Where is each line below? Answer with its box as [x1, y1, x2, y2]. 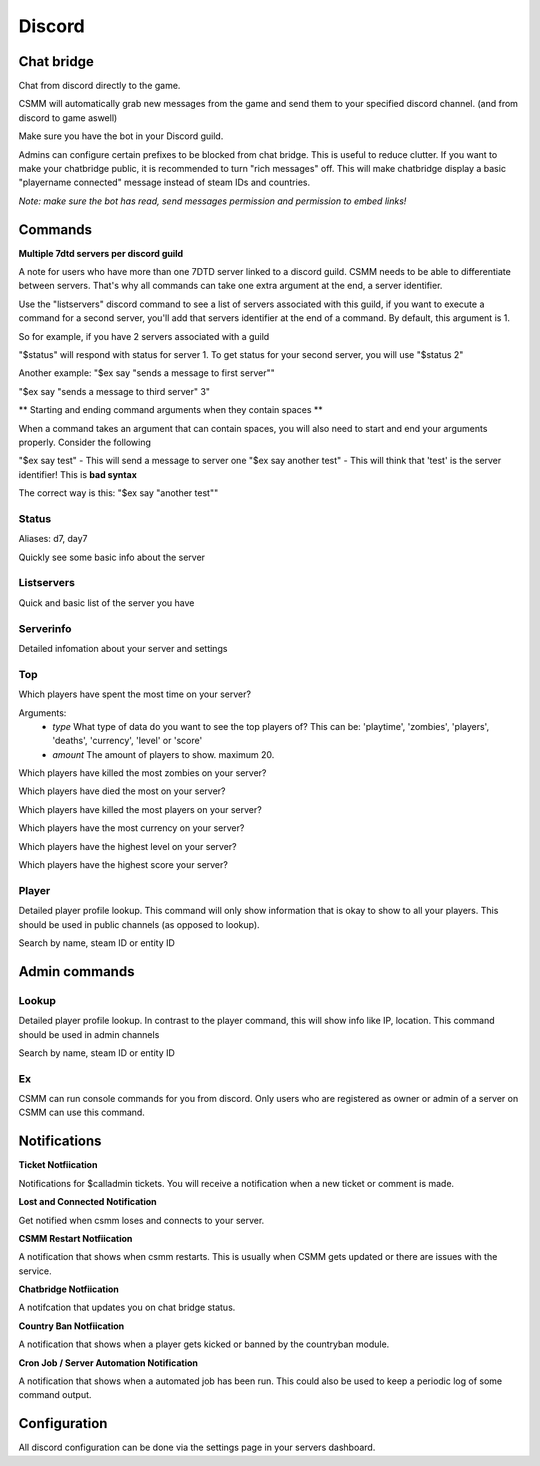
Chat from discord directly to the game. [18, 80, 181, 92]
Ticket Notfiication [18, 1159, 98, 1171]
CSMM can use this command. [18, 1106, 145, 1119]
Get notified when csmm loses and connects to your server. [18, 1214, 265, 1226]
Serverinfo [18, 621, 72, 635]
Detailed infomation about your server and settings [18, 642, 228, 654]
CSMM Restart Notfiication [18, 1232, 133, 1244]
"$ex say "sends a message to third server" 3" [18, 385, 210, 397]
